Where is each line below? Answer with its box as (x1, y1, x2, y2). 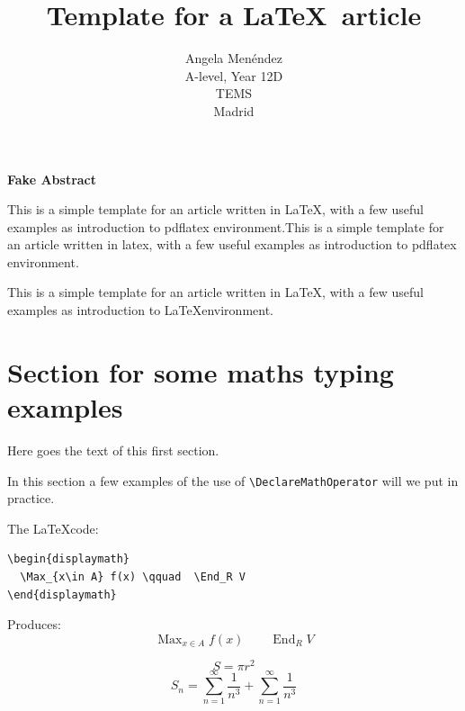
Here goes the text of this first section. (7, 440, 219, 459)
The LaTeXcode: (7, 518, 99, 537)
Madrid (213, 101, 255, 120)
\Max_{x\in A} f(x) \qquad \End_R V (20, 571, 246, 583)
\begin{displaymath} (7, 553, 130, 566)
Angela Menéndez (184, 49, 283, 67)
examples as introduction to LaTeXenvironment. (7, 301, 273, 319)
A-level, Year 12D (184, 66, 283, 85)
